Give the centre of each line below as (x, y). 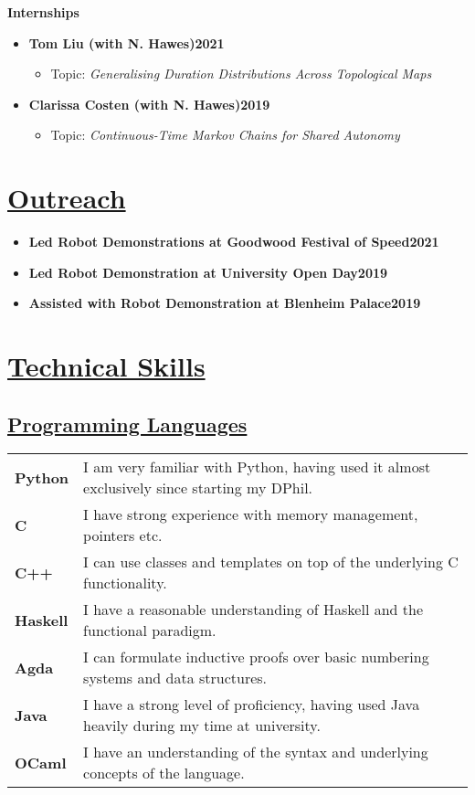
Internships (43, 12)
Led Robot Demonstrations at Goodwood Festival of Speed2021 (234, 242)
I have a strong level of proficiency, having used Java (252, 705)
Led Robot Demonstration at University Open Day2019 (208, 272)
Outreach (67, 198)
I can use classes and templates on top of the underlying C (271, 562)
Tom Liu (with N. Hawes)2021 (127, 42)
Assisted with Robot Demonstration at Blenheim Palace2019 (225, 303)
